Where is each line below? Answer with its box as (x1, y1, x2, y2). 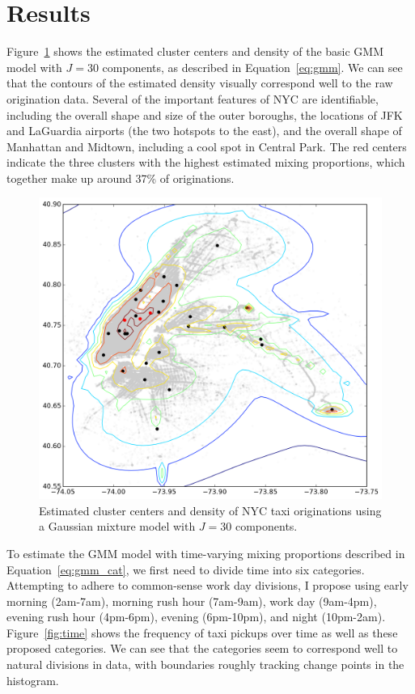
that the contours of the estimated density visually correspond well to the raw (6, 74, 393, 91)
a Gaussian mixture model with (39, 518, 196, 535)
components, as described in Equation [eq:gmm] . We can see (102, 58, 403, 75)
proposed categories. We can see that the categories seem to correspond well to (6, 640, 398, 657)
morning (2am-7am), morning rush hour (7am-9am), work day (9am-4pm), (6, 592, 377, 609)
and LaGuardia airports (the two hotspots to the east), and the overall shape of (6, 122, 402, 139)
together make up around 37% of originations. (6, 169, 235, 186)
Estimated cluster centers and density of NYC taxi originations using (39, 501, 382, 518)
